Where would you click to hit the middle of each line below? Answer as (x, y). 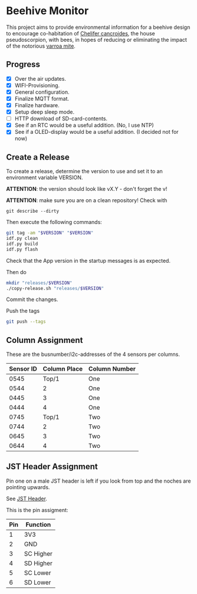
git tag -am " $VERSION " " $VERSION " (50, 233)
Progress (23, 65)
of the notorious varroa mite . (41, 46)
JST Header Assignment (52, 467)
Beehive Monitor (47, 11)
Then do (16, 272)
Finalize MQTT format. (42, 98)
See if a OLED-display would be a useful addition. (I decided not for (96, 132)
